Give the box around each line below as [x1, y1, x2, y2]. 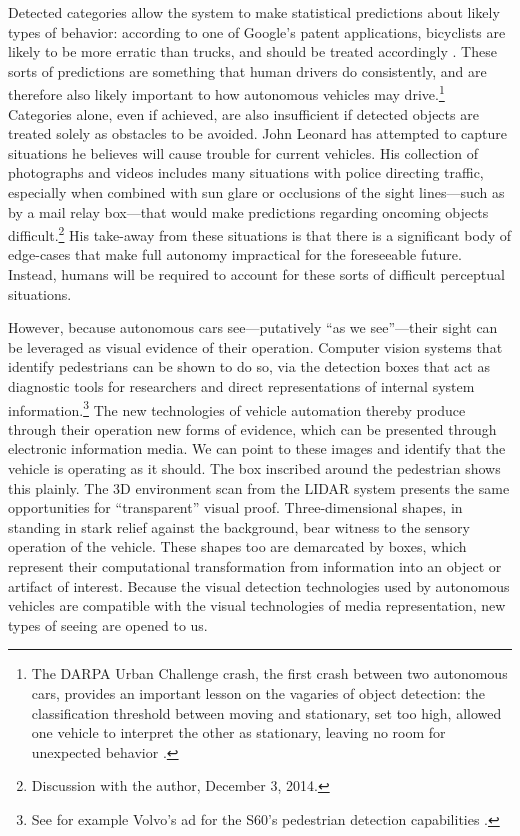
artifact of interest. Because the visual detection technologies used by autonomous [8, 575, 510, 596]
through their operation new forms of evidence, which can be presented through [8, 418, 497, 439]
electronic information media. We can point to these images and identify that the [8, 438, 506, 459]
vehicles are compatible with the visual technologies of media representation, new [8, 595, 506, 616]
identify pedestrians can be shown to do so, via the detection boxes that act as [8, 356, 490, 377]
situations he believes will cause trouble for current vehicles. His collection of [8, 142, 478, 163]
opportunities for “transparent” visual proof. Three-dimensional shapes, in [8, 497, 463, 518]
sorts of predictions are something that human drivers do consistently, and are [8, 60, 487, 81]
